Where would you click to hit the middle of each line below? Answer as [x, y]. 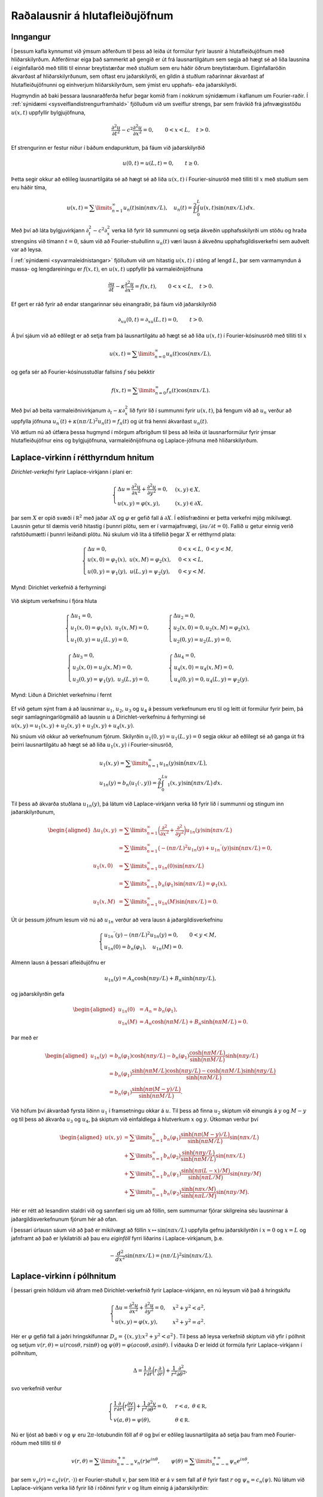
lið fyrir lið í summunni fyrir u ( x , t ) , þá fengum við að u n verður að [211, 411]
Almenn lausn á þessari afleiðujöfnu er [58, 963]
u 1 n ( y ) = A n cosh [126, 979]
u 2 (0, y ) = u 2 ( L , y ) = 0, [202, 640]
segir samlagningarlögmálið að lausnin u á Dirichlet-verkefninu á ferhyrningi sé [108, 717]
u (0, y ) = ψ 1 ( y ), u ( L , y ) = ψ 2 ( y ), [129, 572]
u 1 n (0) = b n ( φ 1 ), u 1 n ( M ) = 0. [144, 947]
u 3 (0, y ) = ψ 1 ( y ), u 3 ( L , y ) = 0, [111, 680]
